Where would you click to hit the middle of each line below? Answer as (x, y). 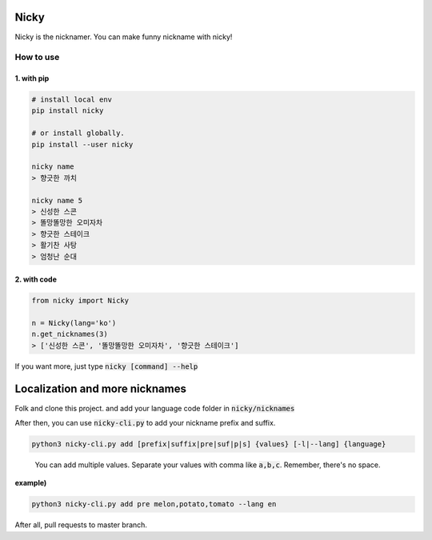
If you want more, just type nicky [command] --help (106, 366)
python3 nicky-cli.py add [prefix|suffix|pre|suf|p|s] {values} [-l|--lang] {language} (209, 444)
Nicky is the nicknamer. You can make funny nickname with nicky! (124, 37)
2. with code (36, 279)
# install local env (72, 100)
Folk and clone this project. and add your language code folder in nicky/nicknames (155, 408)
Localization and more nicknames (101, 389)
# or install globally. (78, 133)
